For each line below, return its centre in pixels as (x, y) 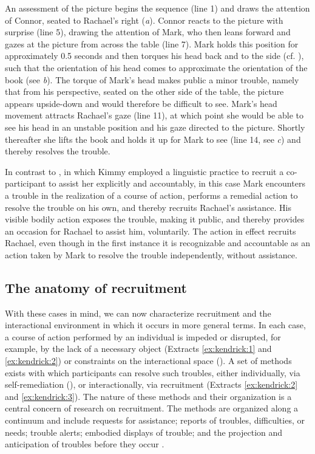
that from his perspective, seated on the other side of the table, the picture (144, 91)
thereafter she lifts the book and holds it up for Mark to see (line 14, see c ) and (153, 139)
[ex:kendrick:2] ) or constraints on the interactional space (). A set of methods (148, 361)
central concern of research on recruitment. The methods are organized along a (152, 408)
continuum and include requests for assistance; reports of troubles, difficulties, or (155, 420)
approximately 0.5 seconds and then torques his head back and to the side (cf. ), (154, 56)
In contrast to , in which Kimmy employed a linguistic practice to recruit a (144, 171)
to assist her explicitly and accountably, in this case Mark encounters (177, 183)
